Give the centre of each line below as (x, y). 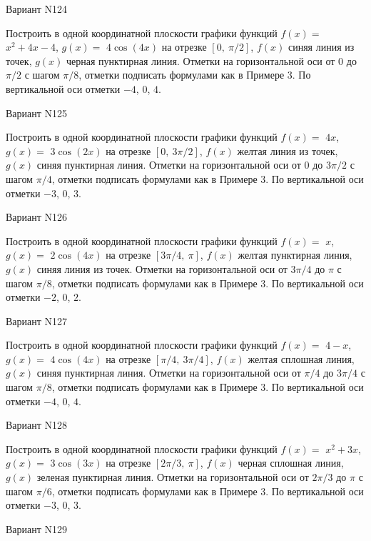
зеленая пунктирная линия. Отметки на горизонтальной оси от (173, 477)
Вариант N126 (37, 217)
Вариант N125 (37, 113)
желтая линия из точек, (288, 150)
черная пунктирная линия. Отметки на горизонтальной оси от (201, 60)
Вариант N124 (37, 9)
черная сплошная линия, (291, 463)
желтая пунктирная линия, (295, 255)
